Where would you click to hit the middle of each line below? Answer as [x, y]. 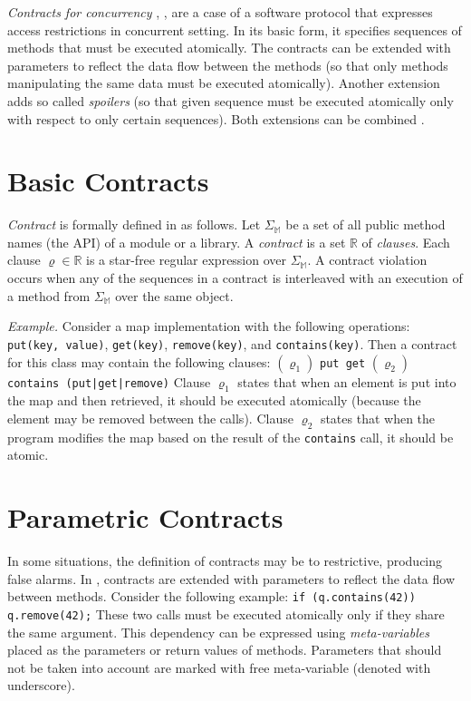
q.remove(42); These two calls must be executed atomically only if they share [226, 613]
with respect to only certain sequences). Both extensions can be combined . [216, 118]
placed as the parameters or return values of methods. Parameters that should [225, 650]
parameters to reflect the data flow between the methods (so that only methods [228, 65]
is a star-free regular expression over [187, 260]
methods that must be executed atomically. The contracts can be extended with [229, 48]
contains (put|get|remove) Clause [109, 381]
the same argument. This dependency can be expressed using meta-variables [218, 632]
